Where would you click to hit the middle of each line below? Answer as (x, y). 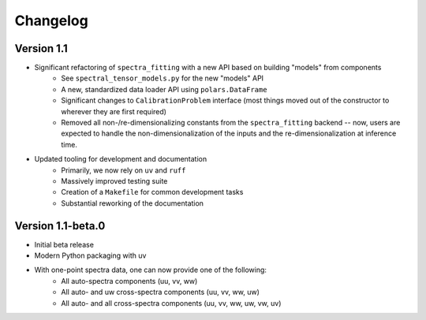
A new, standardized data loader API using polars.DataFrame (164, 89)
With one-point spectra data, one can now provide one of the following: (151, 270)
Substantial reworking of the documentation (133, 203)
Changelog (51, 20)
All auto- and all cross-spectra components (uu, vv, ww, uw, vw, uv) (171, 303)
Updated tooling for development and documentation (121, 159)
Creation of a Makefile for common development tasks (152, 192)
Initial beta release (64, 244)
